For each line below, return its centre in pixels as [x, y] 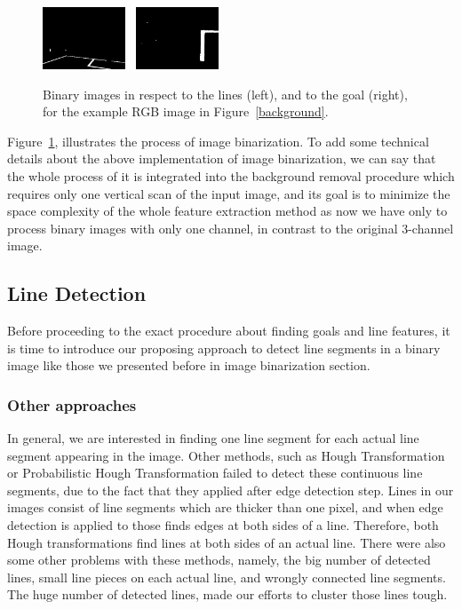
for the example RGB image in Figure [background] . [186, 111]
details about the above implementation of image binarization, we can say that [222, 158]
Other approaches [72, 404]
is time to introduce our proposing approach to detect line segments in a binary [224, 348]
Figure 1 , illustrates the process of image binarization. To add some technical [218, 141]
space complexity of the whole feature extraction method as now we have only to [227, 211]
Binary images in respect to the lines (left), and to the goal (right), [225, 94]
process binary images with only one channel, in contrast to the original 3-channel [231, 228]
